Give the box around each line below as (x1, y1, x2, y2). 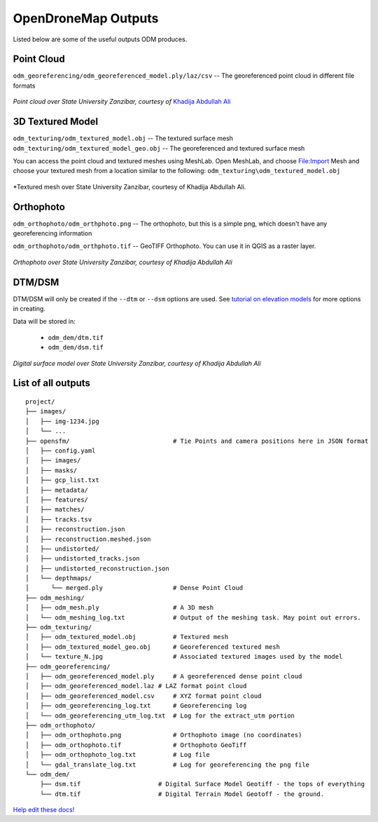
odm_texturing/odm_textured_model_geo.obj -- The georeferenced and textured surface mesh (13, 144, 305, 152)
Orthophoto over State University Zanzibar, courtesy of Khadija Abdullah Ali (13, 258, 232, 266)
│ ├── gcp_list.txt (25, 477, 99, 484)
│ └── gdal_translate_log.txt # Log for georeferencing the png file (25, 760, 310, 769)
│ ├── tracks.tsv (25, 515, 92, 523)
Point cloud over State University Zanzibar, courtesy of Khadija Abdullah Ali (13, 97, 231, 106)
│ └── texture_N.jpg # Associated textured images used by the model (25, 652, 343, 661)
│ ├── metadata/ (25, 486, 89, 494)
